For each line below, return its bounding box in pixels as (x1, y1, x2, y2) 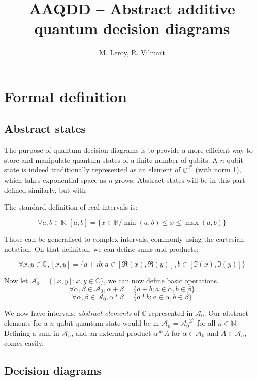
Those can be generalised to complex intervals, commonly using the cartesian (4, 233, 244, 244)
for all (197, 317, 216, 328)
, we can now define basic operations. (104, 275, 219, 286)
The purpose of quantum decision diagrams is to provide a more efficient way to (4, 144, 253, 155)
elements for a (4, 317, 48, 328)
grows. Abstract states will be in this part (115, 174, 245, 185)
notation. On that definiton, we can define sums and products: (4, 243, 199, 254)
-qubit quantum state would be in (54, 317, 159, 328)
